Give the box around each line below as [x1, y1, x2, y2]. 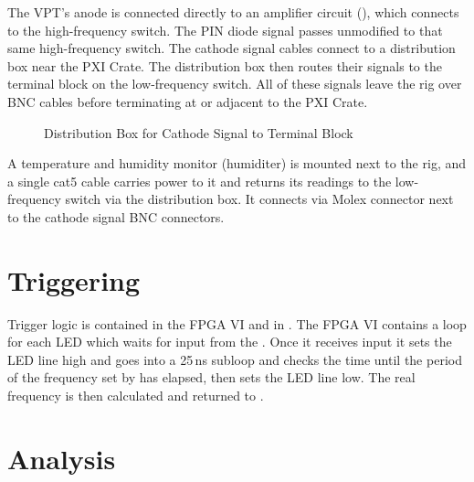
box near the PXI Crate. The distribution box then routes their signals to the [7, 56, 442, 75]
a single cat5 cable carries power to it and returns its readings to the [7, 171, 392, 190]
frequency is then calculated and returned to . [7, 386, 264, 405]
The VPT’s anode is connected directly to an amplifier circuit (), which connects [7, 3, 459, 21]
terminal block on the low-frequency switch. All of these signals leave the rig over [7, 74, 462, 93]
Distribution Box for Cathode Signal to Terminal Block [44, 123, 353, 142]
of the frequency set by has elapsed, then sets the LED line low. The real [7, 368, 416, 387]
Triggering [7, 261, 141, 298]
